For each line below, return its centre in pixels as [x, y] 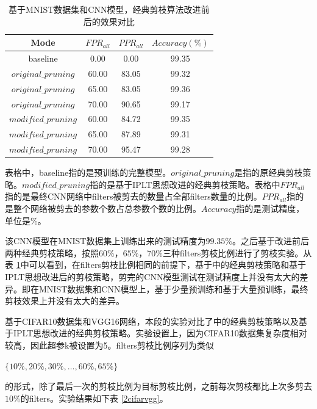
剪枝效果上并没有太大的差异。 [65, 301]
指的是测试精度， [270, 208]
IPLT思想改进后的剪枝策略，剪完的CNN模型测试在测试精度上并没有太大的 [152, 276]
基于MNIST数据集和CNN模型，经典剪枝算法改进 [105, 9]
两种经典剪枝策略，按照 [52, 252]
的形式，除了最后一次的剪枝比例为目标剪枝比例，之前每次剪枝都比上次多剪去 [158, 386]
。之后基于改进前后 [270, 241]
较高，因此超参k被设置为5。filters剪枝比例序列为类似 [109, 345]
